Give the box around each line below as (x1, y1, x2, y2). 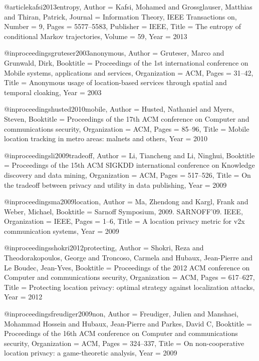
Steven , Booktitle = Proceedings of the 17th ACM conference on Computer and (4, 113, 249, 124)
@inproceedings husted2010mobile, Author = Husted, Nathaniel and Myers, (4, 104, 234, 114)
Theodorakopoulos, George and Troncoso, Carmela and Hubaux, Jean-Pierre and (4, 252, 252, 263)
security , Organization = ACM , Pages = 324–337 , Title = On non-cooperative (4, 337, 244, 348)
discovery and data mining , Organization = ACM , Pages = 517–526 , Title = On (4, 169, 251, 180)
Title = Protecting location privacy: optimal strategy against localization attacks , (4, 281, 255, 292)
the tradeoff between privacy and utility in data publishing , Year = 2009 (4, 179, 227, 190)
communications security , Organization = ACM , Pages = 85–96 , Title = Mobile (4, 123, 249, 134)
